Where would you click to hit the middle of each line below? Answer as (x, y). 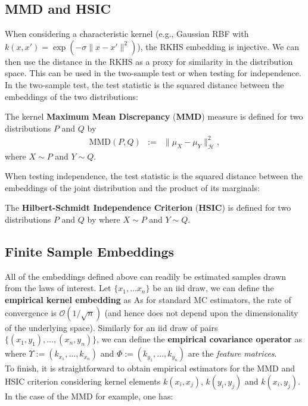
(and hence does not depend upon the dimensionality (201, 312)
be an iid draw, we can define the (213, 288)
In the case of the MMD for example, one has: (89, 396)
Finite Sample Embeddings (90, 252)
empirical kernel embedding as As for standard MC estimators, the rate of (148, 300)
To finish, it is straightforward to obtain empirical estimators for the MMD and (150, 368)
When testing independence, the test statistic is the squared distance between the (154, 176)
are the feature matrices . (232, 353)
